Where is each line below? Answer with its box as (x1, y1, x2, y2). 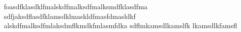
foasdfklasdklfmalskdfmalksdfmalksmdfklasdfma (4, 1, 148, 11)
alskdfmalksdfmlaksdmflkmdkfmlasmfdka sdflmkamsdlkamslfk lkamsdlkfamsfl (4, 20, 238, 31)
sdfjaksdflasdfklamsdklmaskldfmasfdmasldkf (4, 11, 136, 21)
